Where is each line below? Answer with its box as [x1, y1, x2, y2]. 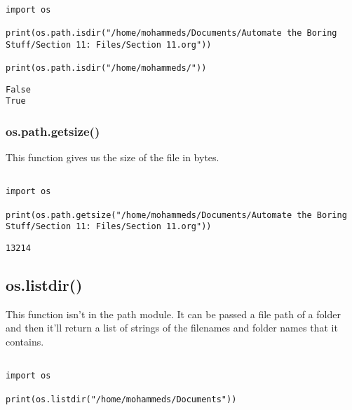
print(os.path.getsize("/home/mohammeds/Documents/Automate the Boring [6, 210, 347, 220]
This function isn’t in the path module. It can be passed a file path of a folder [6, 306, 341, 321]
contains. [6, 334, 44, 349]
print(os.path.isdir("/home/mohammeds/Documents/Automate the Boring [6, 27, 337, 38]
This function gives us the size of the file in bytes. [6, 150, 219, 165]
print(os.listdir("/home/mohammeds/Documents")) [6, 394, 237, 404]
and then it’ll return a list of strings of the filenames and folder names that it [6, 320, 338, 335]
